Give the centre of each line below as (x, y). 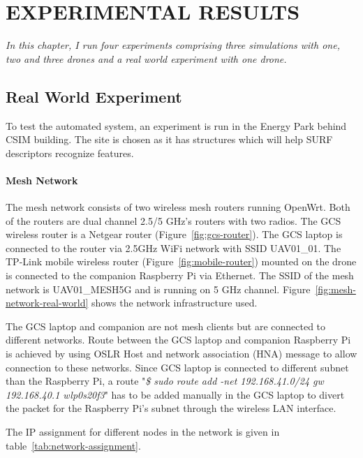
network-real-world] (47, 303)
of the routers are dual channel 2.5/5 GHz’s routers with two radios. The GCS (173, 220)
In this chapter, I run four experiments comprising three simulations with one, (173, 45)
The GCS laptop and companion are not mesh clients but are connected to (166, 326)
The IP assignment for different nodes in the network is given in (143, 431)
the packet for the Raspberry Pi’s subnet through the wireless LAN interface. (171, 408)
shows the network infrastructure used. (175, 303)
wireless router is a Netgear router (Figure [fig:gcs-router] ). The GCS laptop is (174, 234)
